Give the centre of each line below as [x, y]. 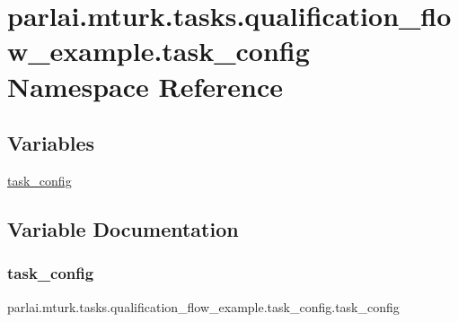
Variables [51, 143]
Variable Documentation [123, 228]
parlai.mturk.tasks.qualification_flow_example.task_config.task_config [203, 306]
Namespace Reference [145, 86]
